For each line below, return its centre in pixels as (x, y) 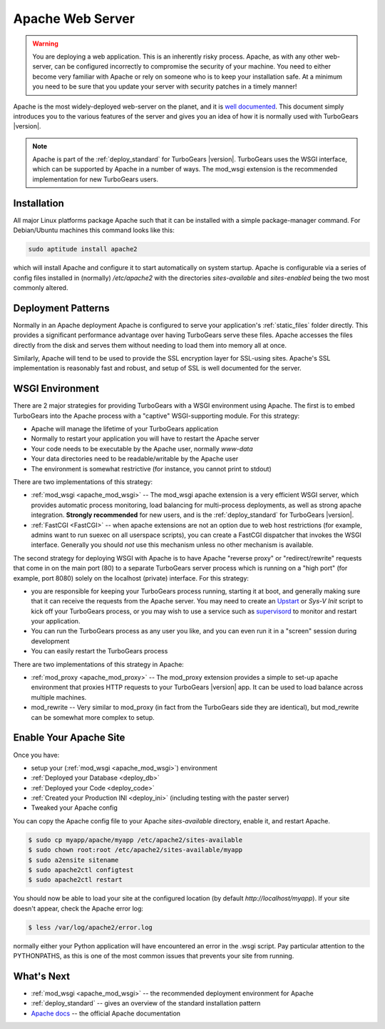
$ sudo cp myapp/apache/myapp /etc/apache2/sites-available (135, 840)
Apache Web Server (74, 19)
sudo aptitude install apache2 (83, 249)
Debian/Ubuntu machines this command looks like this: (94, 230)
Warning (45, 44)
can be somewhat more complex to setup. (93, 717)
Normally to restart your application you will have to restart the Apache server (145, 438)
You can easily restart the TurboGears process (99, 651)
